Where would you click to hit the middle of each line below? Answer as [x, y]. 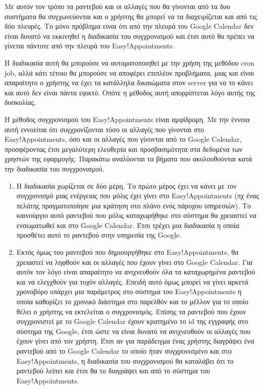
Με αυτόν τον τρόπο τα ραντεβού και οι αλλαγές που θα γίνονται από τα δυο [117, 6]
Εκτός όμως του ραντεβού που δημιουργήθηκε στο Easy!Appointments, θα [127, 252]
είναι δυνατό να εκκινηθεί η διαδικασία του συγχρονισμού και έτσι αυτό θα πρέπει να [129, 36]
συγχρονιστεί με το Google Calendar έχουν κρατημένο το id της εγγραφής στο [132, 321]
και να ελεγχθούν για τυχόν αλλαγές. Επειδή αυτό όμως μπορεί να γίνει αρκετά [132, 281]
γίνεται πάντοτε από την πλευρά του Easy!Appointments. [90, 46]
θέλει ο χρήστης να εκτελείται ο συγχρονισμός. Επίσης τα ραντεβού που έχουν [131, 311]
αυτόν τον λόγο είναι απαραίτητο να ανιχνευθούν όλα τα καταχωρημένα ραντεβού [136, 272]
